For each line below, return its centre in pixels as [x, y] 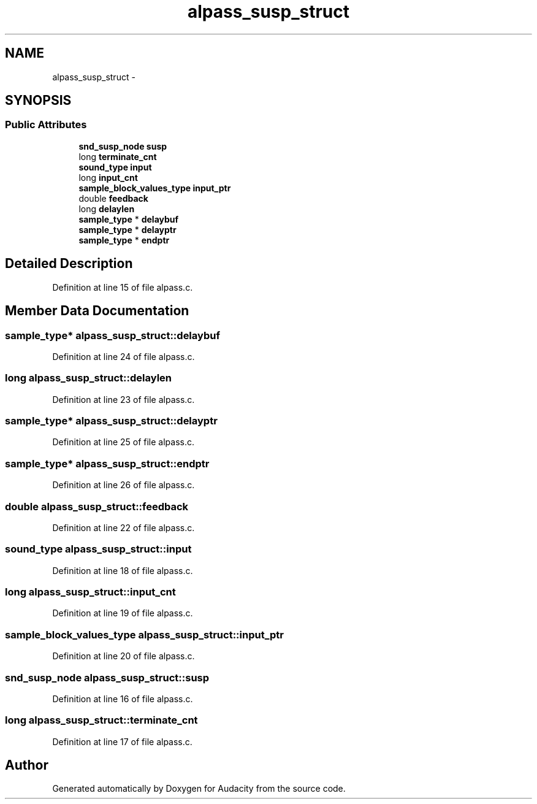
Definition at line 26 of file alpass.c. [124, 485]
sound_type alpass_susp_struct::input [98, 549]
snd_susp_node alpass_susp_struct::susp [107, 677]
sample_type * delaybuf [129, 219]
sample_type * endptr [124, 240]
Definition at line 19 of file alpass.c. [123, 613]
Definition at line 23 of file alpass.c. [124, 399]
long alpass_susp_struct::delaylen [88, 378]
